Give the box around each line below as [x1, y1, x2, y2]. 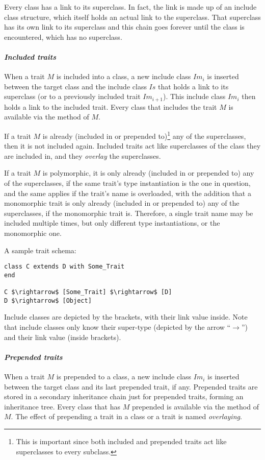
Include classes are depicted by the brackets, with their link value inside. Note [4, 311, 248, 322]
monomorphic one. [4, 228, 62, 238]
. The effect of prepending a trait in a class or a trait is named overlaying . [11, 411, 242, 422]
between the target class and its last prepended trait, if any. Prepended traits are [4, 381, 258, 392]
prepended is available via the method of [131, 401, 259, 411]
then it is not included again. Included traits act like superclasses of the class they [4, 140, 261, 151]
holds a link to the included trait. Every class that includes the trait [4, 101, 217, 112]
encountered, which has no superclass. [4, 31, 122, 42]
